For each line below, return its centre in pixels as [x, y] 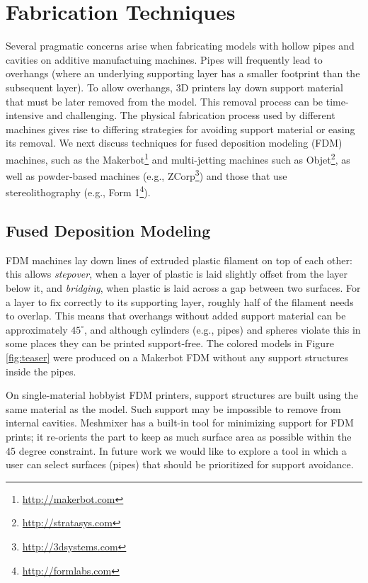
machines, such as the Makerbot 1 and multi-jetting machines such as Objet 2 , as [178, 158]
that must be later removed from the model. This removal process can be [165, 101]
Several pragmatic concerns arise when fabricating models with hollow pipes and [180, 46]
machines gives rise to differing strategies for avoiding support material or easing [180, 129]
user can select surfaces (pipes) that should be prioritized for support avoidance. [180, 464]
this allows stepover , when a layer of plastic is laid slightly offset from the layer [177, 274]
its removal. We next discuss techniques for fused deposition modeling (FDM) [174, 143]
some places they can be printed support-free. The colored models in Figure [170, 343]
